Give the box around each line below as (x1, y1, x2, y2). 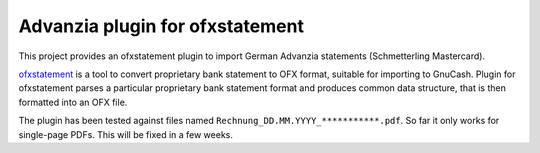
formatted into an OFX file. (18, 96, 128, 108)
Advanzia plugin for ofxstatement (18, 15, 305, 37)
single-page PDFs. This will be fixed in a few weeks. (18, 128, 234, 140)
